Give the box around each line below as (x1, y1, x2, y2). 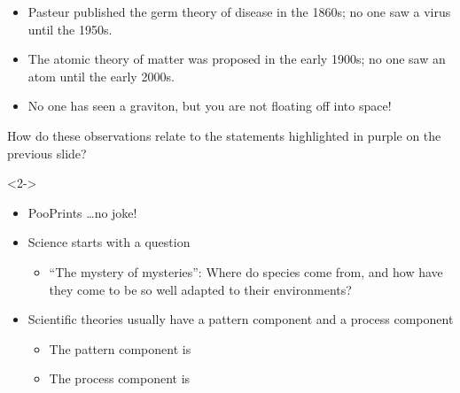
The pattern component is (49, 339, 191, 358)
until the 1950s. (27, 19, 113, 38)
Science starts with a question (27, 233, 191, 251)
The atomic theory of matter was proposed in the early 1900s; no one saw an (27, 50, 446, 68)
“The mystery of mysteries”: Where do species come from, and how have (49, 262, 443, 281)
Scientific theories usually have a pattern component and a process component (27, 310, 454, 328)
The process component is (49, 369, 191, 388)
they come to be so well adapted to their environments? (49, 280, 352, 298)
